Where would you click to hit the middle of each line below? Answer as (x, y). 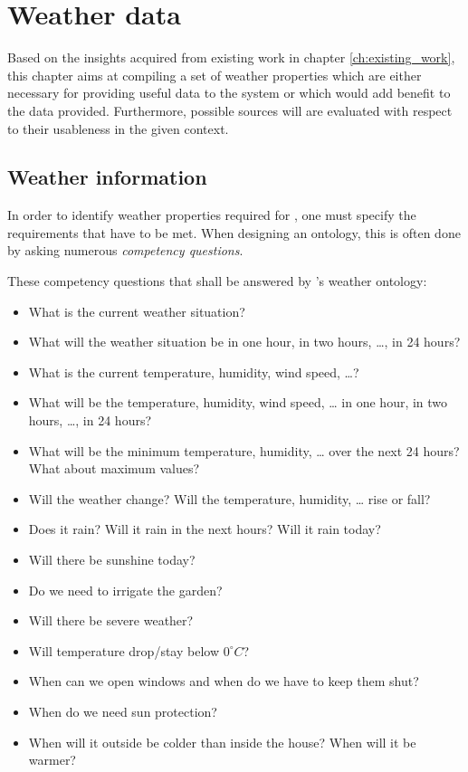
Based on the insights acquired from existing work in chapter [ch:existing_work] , (231, 57)
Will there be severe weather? (111, 620)
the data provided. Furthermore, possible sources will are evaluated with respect (230, 110)
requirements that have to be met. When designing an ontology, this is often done (234, 232)
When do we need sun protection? (123, 711)
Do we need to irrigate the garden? (125, 590)
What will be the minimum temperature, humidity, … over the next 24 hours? (244, 450)
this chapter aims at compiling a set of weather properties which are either (215, 75)
